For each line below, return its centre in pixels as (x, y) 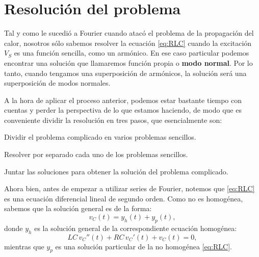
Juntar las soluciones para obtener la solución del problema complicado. (116, 171)
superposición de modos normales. (57, 83)
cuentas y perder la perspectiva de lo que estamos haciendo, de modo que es (123, 110)
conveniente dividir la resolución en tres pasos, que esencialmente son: (113, 120)
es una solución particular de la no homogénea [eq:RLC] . (144, 246)
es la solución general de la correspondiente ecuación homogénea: (136, 228)
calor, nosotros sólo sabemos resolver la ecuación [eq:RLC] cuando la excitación (128, 43)
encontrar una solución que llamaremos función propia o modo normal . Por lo (128, 62)
